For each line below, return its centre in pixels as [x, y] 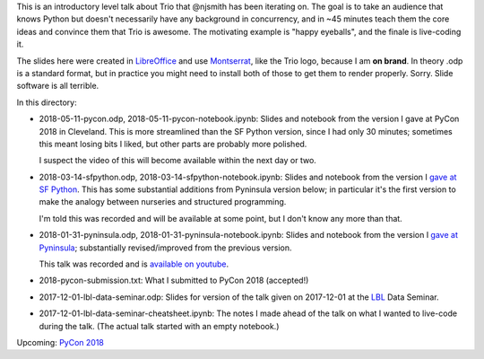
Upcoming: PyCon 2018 [60, 342]
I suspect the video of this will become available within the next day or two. [178, 161]
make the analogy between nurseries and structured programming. [163, 202]
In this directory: [47, 102]
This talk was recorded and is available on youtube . [134, 264]
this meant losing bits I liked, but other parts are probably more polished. [173, 144]
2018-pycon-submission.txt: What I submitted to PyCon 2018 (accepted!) [174, 280]
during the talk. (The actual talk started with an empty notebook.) [159, 326]
